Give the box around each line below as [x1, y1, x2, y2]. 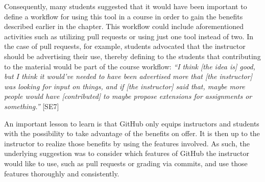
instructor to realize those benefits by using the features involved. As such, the [4, 138, 250, 148]
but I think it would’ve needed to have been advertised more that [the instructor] [4, 71, 252, 82]
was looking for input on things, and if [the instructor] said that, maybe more [4, 81, 245, 91]
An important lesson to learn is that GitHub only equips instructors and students [4, 118, 259, 128]
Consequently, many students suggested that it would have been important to [4, 1, 247, 11]
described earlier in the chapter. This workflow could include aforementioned [4, 21, 244, 32]
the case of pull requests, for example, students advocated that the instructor [4, 41, 246, 51]
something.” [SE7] [4, 100, 59, 111]
